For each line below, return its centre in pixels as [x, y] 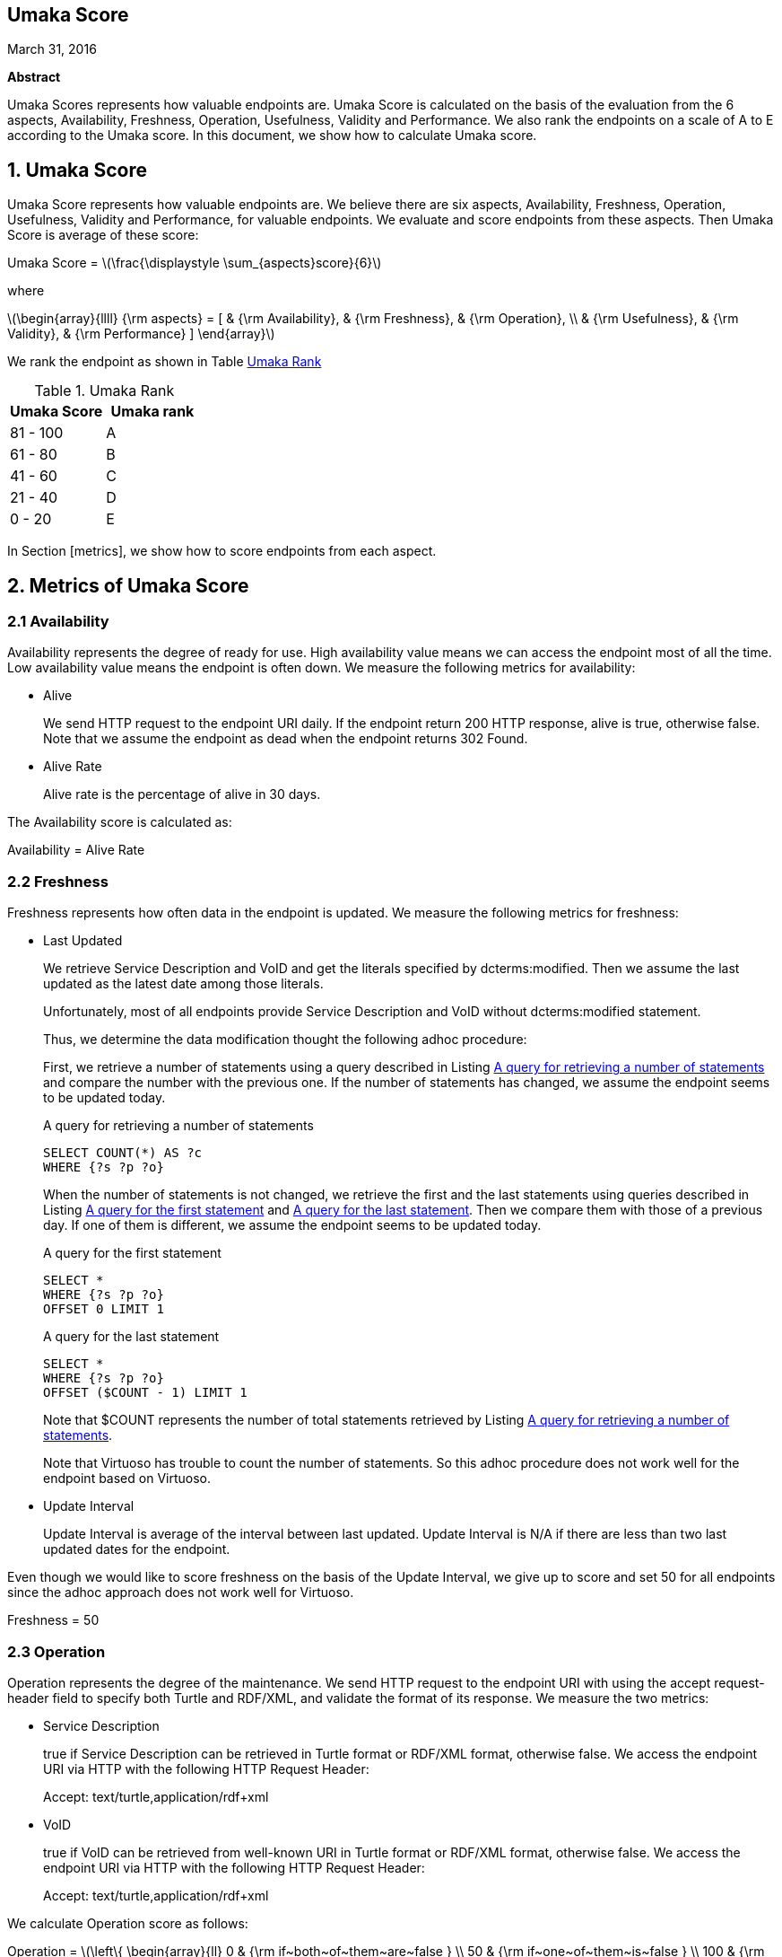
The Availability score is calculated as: [120, 822]
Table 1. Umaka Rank [104, 391]
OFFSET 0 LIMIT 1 [104, 1309]
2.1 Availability [58, 622]
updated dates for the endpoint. [137, 1549]
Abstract [34, 77]
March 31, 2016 [52, 49]
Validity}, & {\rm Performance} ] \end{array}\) [141, 334]
